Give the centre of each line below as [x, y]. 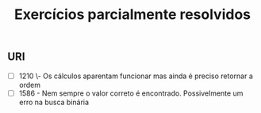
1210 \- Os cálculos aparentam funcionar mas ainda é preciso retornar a [136, 76]
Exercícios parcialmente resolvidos [132, 15]
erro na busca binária [54, 102]
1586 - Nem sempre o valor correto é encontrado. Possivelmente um [131, 93]
